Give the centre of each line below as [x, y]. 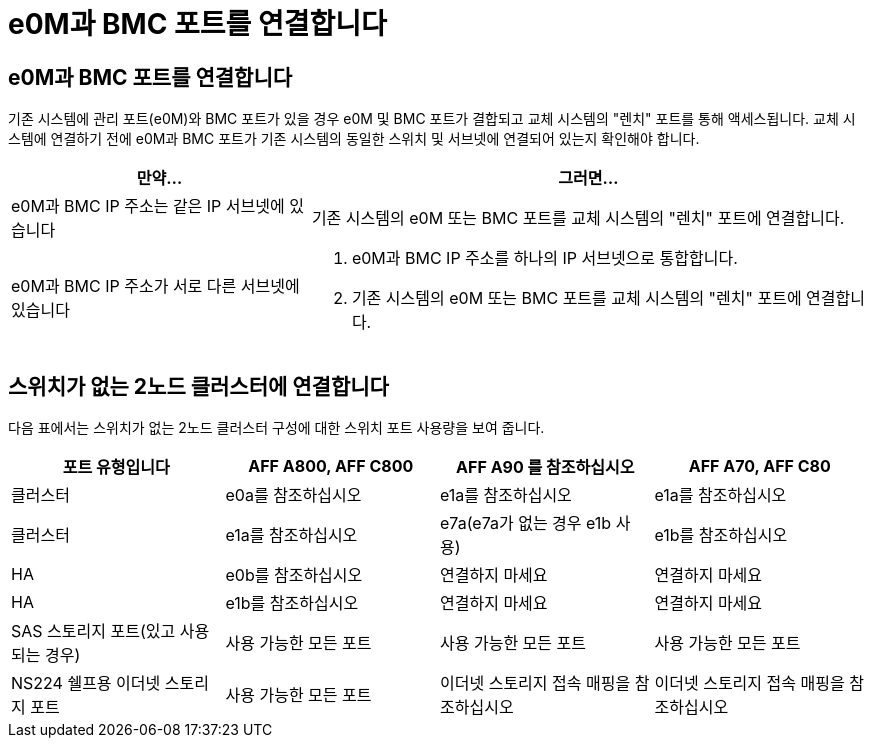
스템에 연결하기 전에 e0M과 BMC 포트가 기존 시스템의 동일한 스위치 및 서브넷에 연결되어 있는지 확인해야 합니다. [354, 139]
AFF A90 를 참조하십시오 [545, 467]
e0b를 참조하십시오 [294, 575]
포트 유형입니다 [116, 467]
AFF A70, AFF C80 [759, 466]
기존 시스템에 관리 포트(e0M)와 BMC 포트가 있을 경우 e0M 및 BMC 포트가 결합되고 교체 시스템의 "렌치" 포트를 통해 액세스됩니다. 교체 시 [432, 119]
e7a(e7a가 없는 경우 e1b [526, 523]
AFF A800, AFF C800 [331, 466]
